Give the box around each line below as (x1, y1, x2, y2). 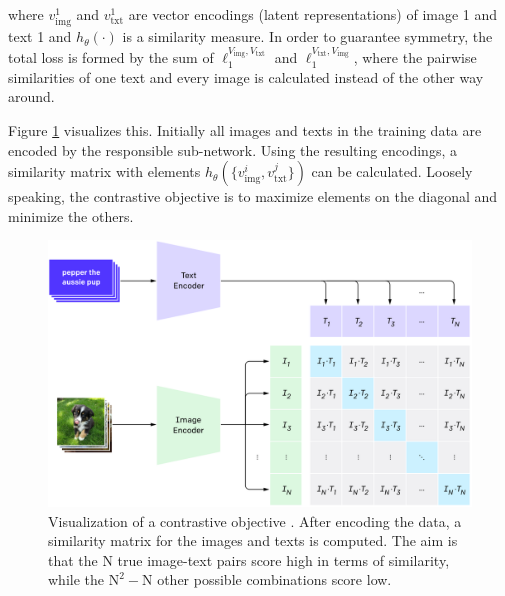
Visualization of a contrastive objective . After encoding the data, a (48, 510, 462, 531)
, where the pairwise (353, 47, 477, 68)
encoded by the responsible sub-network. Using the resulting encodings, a (8, 139, 457, 160)
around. (8, 86, 55, 107)
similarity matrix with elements (8, 161, 201, 182)
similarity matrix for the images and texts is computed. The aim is (48, 530, 458, 551)
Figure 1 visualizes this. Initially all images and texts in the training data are (8, 119, 482, 140)
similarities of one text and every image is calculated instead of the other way (8, 66, 484, 87)
